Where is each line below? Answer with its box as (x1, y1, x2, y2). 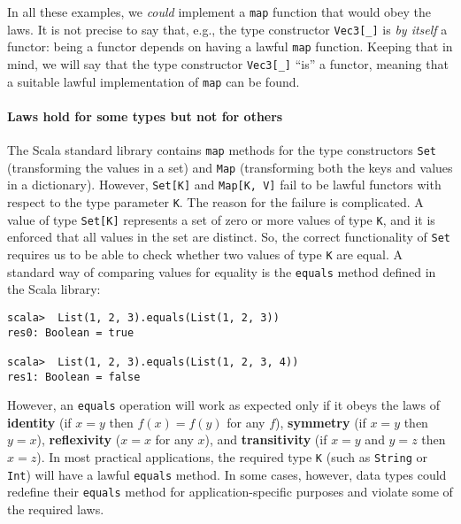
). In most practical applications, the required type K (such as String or (36, 448, 427, 466)
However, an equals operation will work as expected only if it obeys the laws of (7, 396, 440, 414)
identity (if (7, 412, 72, 431)
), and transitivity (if (204, 430, 327, 449)
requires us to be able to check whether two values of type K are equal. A (7, 245, 403, 264)
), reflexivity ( (36, 430, 121, 449)
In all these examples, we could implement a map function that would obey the (7, 3, 431, 20)
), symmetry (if (275, 412, 366, 431)
